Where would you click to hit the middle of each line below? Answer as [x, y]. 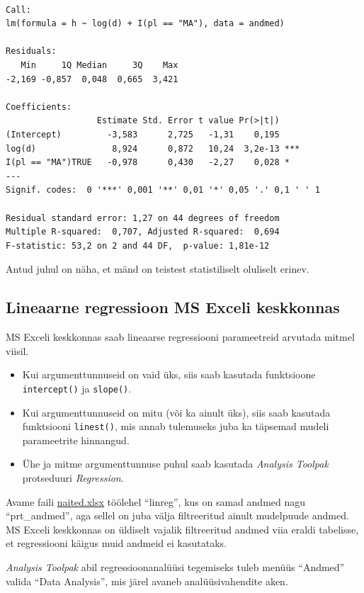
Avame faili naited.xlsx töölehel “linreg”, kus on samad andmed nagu [156, 501]
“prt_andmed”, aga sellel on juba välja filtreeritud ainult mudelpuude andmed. [177, 515]
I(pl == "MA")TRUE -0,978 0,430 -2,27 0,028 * [148, 163]
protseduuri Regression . [73, 477]
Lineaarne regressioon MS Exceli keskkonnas [173, 307]
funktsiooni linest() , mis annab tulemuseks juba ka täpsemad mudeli [176, 426]
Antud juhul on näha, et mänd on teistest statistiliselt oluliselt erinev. [158, 269]
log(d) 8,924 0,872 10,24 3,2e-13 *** [153, 148]
